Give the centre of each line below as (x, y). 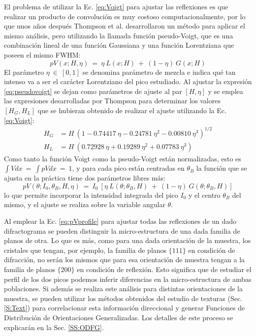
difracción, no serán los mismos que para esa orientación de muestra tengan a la (125, 260)
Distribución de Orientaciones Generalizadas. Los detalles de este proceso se (119, 317)
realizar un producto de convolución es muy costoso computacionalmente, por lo (125, 16)
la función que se (222, 168)
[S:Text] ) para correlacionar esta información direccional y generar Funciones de (125, 308)
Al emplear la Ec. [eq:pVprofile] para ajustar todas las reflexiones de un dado (120, 221)
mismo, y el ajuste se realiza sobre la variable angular (85, 204)
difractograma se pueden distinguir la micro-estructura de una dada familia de (122, 230)
